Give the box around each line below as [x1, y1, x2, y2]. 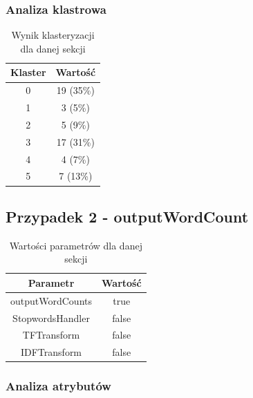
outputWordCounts [10, 293, 92, 307]
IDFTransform [20, 345, 82, 359]
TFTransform [22, 328, 80, 342]
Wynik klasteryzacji [11, 28, 95, 42]
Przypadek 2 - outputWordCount [6, 205, 249, 227]
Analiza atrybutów [6, 377, 111, 395]
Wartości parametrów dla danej [9, 238, 142, 252]
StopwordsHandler [12, 310, 90, 325]
